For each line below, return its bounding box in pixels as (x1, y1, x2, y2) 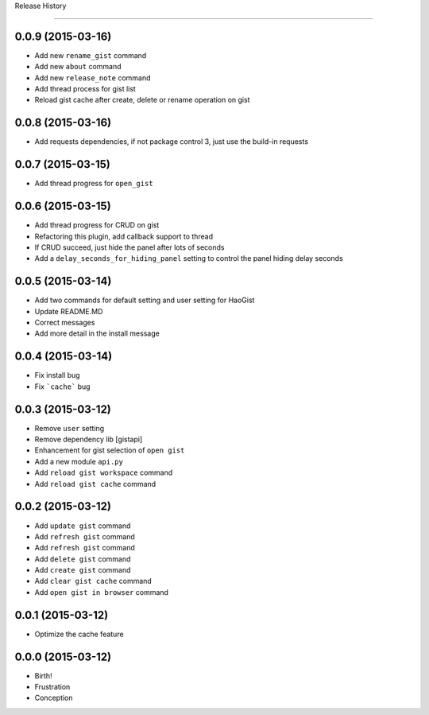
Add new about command (34, 62, 122, 72)
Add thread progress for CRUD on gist (34, 220, 160, 230)
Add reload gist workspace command (34, 468, 173, 477)
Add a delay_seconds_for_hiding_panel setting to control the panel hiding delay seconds (34, 254, 343, 263)
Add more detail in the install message (34, 328, 160, 338)
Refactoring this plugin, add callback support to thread (34, 231, 214, 241)
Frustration (34, 682, 71, 692)
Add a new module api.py (34, 457, 123, 466)
